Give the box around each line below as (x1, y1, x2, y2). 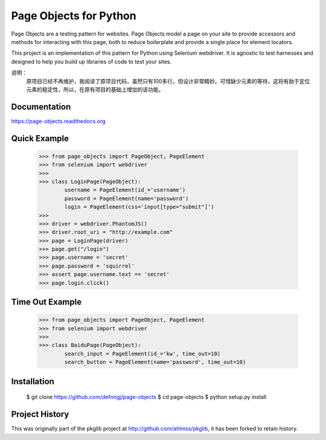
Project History (11, 409, 69, 420)
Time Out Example (11, 297, 81, 307)
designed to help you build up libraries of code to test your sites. (11, 58, 172, 65)
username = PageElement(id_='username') (64, 187, 186, 193)
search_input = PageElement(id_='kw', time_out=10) (64, 350, 221, 357)
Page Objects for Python (11, 9, 136, 22)
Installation (11, 376, 54, 386)
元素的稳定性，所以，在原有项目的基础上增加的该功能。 (26, 86, 164, 93)
